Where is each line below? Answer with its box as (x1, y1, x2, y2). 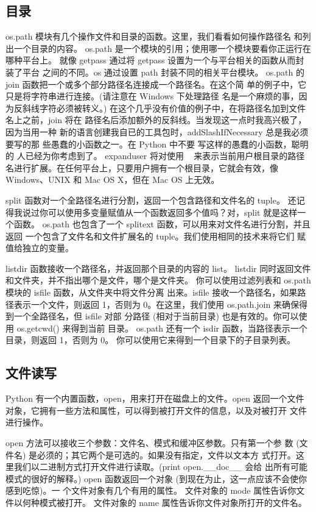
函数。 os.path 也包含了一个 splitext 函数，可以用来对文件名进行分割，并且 (13, 218, 311, 230)
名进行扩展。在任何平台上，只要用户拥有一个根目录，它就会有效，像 (5, 161, 278, 174)
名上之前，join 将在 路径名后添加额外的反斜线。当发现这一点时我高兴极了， (5, 113, 307, 126)
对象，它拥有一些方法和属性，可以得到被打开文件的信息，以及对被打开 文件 (5, 404, 307, 416)
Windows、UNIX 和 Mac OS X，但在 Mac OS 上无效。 (5, 173, 220, 186)
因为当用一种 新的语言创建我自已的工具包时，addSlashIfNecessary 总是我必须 (5, 125, 309, 138)
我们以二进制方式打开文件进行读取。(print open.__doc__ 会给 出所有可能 (13, 460, 307, 473)
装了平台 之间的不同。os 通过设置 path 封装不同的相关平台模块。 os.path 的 (5, 65, 304, 78)
